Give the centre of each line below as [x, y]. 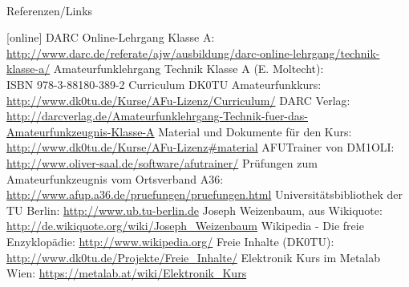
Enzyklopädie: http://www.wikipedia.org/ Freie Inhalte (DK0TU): [170, 241]
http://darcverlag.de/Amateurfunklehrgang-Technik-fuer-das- [157, 116]
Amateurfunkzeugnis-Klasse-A [81, 131]
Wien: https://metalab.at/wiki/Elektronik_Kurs [127, 273]
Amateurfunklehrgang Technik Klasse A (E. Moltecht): [188, 69]
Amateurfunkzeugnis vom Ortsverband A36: [115, 178]
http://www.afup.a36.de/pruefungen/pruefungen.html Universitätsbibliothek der [204, 194]
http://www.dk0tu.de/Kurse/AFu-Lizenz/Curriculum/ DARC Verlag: [178, 100]
